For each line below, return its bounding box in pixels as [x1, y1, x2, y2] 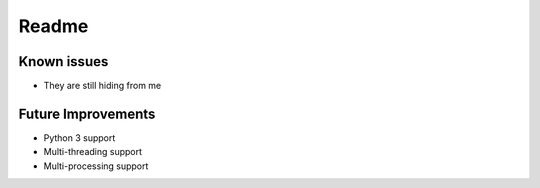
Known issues [18, 53, 109, 70]
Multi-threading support [43, 146, 143, 158]
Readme [18, 15, 89, 37]
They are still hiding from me [43, 80, 162, 92]
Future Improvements [18, 105, 156, 122]
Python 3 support [43, 131, 116, 144]
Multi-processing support [43, 160, 149, 172]
